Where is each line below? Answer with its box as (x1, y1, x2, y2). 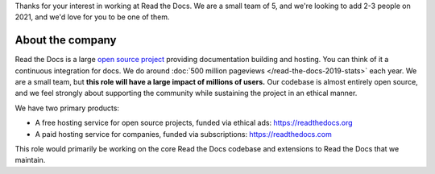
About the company (14, 33, 117, 48)
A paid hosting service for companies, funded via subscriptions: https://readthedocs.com (35, 129, 332, 139)
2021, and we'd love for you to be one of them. (14, 12, 170, 22)
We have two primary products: (14, 103, 120, 113)
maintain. (14, 155, 46, 165)
